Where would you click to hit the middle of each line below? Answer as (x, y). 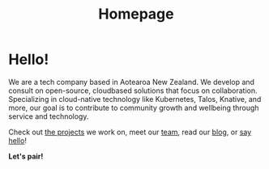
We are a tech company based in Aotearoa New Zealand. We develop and (132, 82)
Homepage (136, 14)
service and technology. (49, 116)
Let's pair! (26, 156)
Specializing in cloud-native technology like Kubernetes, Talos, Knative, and (135, 99)
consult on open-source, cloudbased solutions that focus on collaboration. (133, 91)
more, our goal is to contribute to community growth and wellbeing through (134, 108)
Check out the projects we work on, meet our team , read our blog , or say (130, 132)
